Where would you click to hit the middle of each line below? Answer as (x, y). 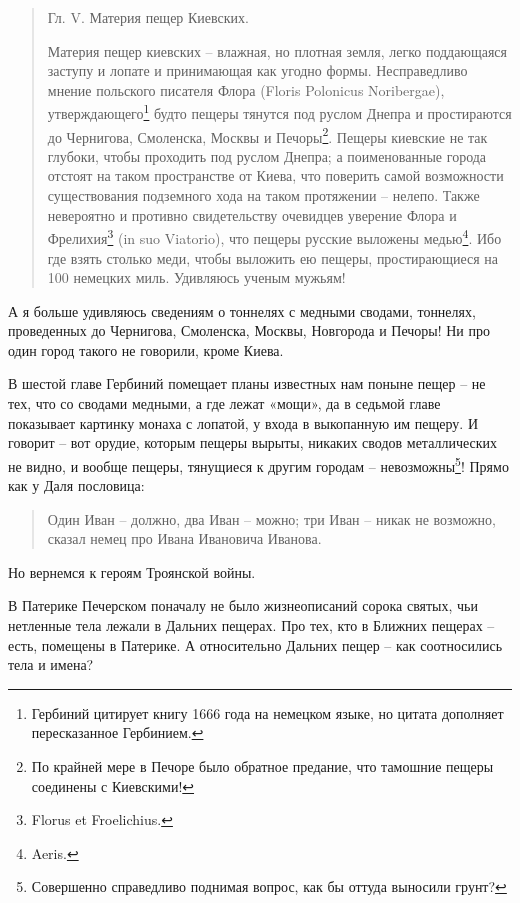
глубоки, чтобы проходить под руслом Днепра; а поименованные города (267, 155)
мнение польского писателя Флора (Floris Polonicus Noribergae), (246, 89)
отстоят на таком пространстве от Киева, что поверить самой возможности (275, 175)
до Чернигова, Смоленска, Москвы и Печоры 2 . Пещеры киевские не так (267, 135)
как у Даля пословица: (76, 485)
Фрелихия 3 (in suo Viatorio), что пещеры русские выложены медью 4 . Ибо (274, 236)
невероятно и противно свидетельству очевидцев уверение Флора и (252, 214)
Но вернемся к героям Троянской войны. (132, 571)
